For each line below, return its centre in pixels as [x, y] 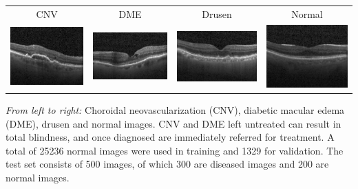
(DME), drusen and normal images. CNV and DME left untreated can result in [173, 123]
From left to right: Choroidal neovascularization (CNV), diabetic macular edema [175, 110]
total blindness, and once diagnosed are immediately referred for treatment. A [170, 137]
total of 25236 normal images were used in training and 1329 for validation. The [175, 150]
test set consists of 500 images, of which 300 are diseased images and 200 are [167, 164]
